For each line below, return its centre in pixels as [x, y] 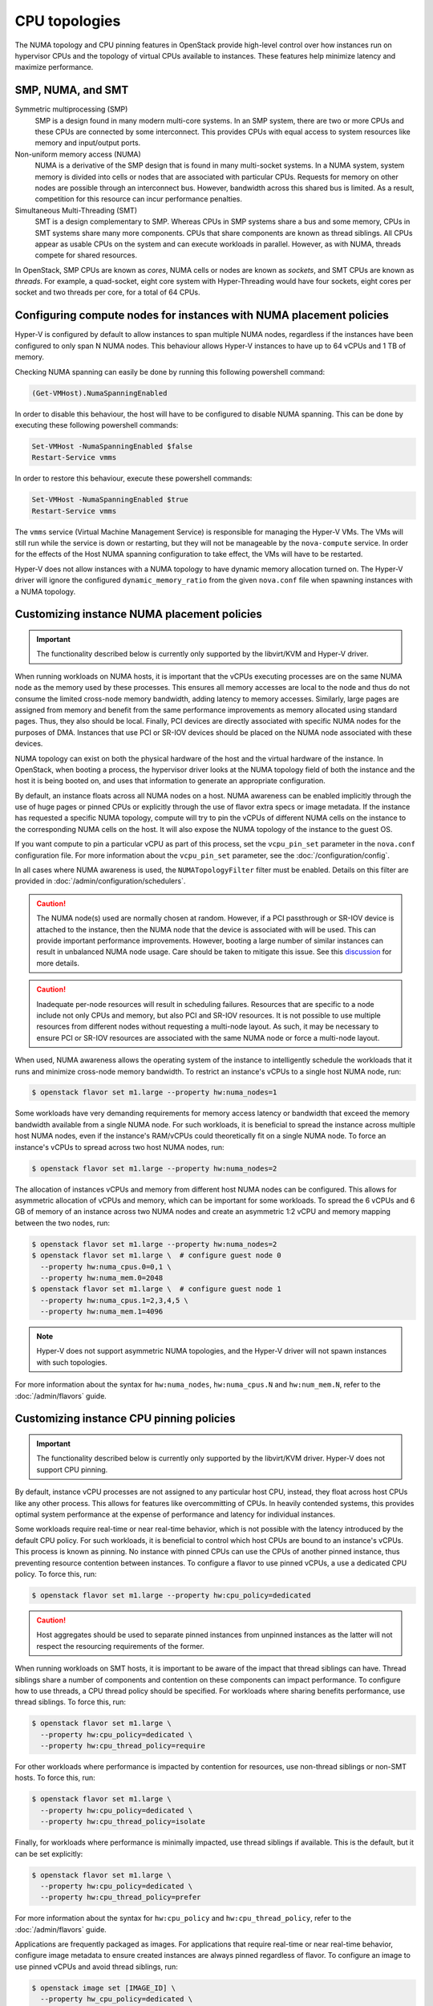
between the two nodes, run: [63, 1223]
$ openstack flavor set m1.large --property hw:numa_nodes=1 [154, 1092]
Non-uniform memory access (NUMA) [78, 154]
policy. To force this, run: [56, 1574]
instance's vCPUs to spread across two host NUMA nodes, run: [119, 1147]
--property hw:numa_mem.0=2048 [102, 1277]
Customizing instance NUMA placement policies [138, 614]
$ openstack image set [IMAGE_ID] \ [104, 1988]
